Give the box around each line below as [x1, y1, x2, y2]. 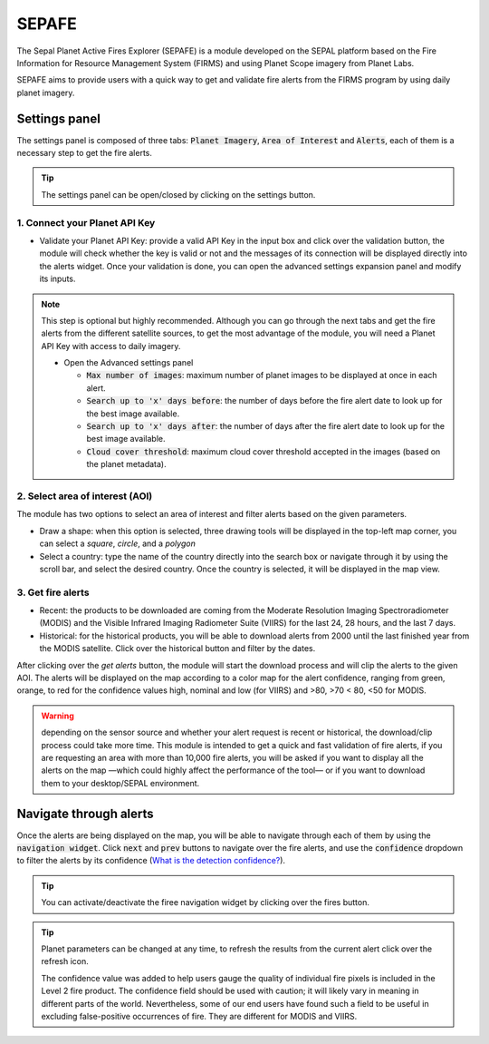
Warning [41, 710, 74, 721]
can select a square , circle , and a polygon [39, 538, 197, 549]
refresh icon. [41, 956, 90, 967]
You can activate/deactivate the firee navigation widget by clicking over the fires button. [41, 897, 370, 908]
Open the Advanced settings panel [63, 357, 194, 368]
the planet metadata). [86, 459, 167, 470]
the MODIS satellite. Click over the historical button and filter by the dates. [39, 643, 316, 654]
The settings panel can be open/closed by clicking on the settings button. [41, 189, 316, 200]
